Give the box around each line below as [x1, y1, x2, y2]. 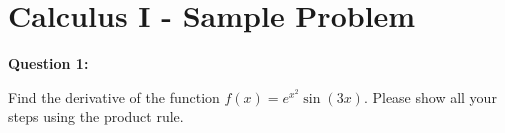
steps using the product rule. [8, 106, 184, 127]
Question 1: [8, 53, 89, 74]
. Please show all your [363, 86, 497, 107]
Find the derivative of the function [8, 86, 220, 107]
